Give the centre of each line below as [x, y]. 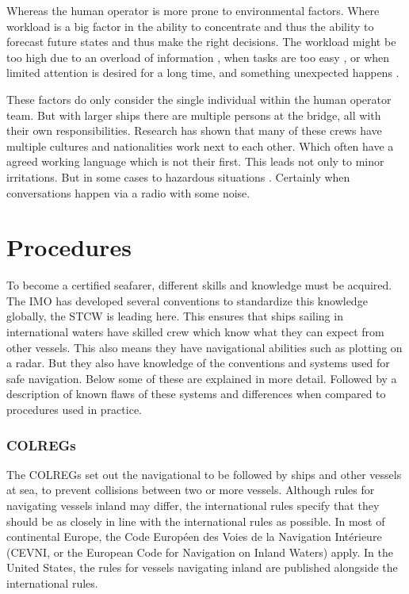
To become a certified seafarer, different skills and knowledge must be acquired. [199, 285]
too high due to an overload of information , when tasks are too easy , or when [198, 57]
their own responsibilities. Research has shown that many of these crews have [194, 130]
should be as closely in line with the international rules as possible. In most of [196, 521]
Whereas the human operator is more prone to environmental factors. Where [193, 10]
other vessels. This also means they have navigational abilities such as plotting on [204, 347]
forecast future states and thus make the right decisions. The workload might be [201, 42]
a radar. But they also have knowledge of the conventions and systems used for [198, 363]
